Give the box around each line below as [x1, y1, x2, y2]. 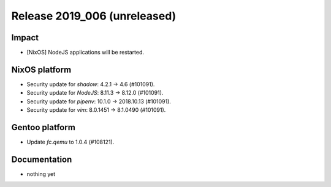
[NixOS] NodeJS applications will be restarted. [26, 49, 144, 56]
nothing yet [26, 170, 56, 177]
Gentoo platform [11, 122, 76, 133]
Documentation [11, 154, 72, 164]
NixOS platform [11, 64, 72, 75]
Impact [11, 32, 39, 43]
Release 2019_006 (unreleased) [11, 9, 177, 23]
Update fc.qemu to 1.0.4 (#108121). [26, 138, 115, 146]
